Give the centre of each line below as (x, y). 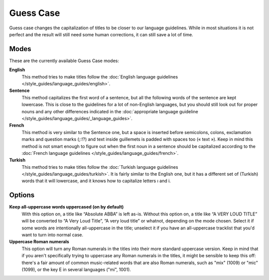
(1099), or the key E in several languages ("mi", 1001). (76, 269)
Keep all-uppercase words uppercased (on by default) (67, 207)
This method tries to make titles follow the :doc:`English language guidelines (100, 76)
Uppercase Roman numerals (39, 242)
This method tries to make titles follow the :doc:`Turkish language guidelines (100, 167)
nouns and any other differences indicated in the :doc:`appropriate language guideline (110, 111)
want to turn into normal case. (53, 235)
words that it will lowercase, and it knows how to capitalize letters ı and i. (96, 181)
